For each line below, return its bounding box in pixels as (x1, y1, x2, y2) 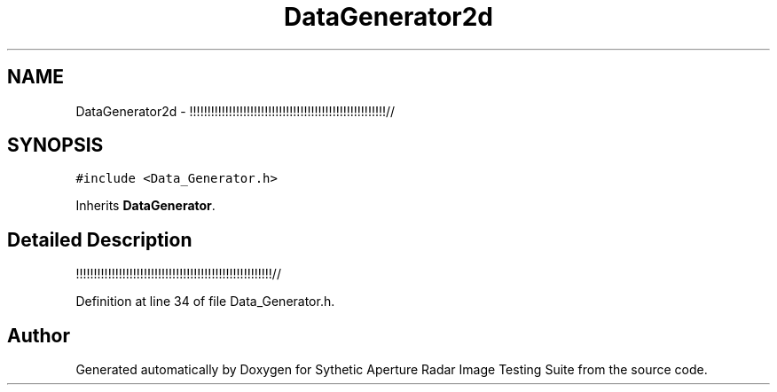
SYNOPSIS (7, 134, 104, 157)
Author (7, 324, 70, 347)
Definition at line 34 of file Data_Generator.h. (75, 294, 335, 310)
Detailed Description (7, 228, 192, 251)
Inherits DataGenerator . (75, 198, 216, 214)
